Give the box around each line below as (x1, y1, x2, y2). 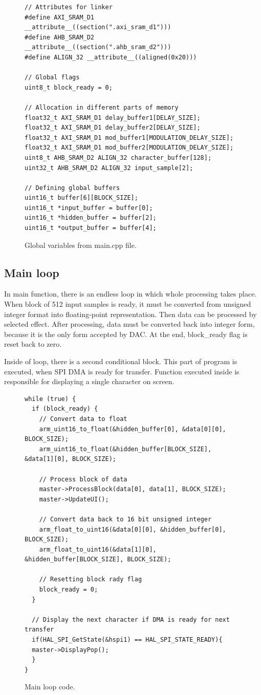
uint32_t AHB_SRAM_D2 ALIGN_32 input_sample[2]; (25, 164, 193, 172)
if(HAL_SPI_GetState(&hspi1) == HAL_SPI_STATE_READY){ (32, 636, 223, 644)
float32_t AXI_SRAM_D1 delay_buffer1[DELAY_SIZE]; (25, 114, 201, 121)
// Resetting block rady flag (39, 576, 142, 583)
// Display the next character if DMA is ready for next (32, 616, 230, 623)
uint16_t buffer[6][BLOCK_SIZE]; (25, 194, 138, 202)
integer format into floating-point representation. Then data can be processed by (4, 308, 257, 319)
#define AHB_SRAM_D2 (25, 33, 95, 41)
